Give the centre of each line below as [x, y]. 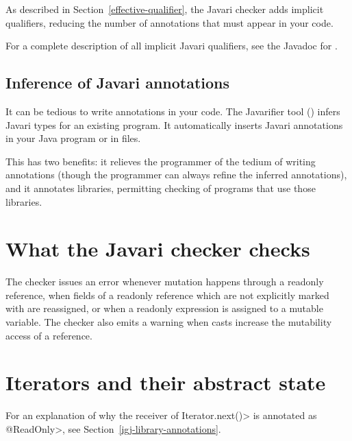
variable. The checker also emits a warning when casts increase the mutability [169, 322]
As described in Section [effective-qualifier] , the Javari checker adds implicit [165, 9]
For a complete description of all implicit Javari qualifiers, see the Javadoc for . [172, 46]
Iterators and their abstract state [166, 382]
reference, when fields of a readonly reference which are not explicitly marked [167, 295]
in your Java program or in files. [73, 138]
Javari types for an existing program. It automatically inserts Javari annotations [174, 124]
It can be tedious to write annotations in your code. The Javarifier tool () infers [173, 111]
